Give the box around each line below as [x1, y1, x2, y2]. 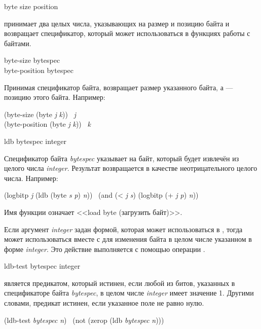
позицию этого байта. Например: [4, 92, 105, 102]
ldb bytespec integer [4, 135, 67, 146]
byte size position [4, 1, 58, 11]
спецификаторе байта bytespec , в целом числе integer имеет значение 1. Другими [4, 287, 254, 298]
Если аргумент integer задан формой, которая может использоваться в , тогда [4, 224, 243, 234]
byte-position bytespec [4, 64, 74, 75]
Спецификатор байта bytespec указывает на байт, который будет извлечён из [4, 153, 239, 163]
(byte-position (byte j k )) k [4, 119, 91, 129]
